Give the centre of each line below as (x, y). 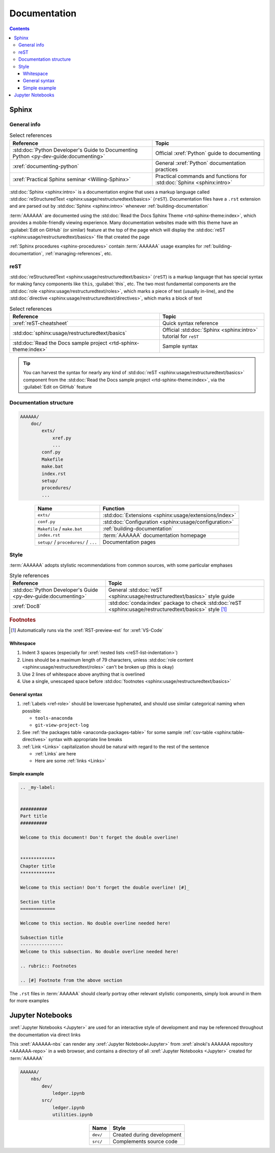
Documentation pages (129, 542)
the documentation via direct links (45, 1035)
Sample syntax (180, 346)
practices (167, 169)
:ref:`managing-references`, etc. (79, 253)
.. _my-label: (38, 788)
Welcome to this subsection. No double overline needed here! (99, 952)
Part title (34, 816)
